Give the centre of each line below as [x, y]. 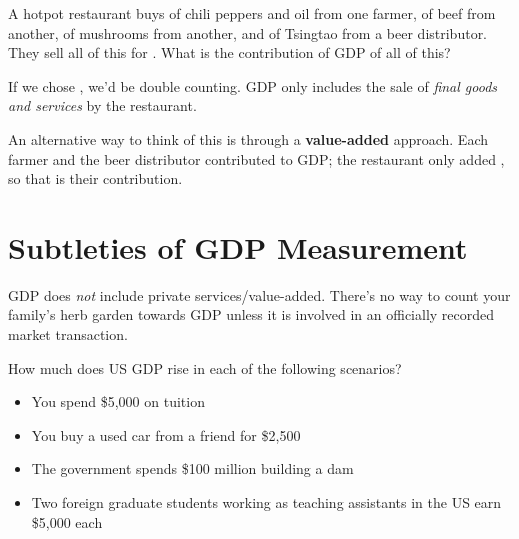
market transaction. [68, 334]
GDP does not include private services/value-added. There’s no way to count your [259, 294]
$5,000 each [67, 521]
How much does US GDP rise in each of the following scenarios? [205, 367]
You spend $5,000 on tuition [118, 401]
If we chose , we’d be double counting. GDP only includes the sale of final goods [253, 85]
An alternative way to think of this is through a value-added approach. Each [248, 138]
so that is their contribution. [95, 178]
